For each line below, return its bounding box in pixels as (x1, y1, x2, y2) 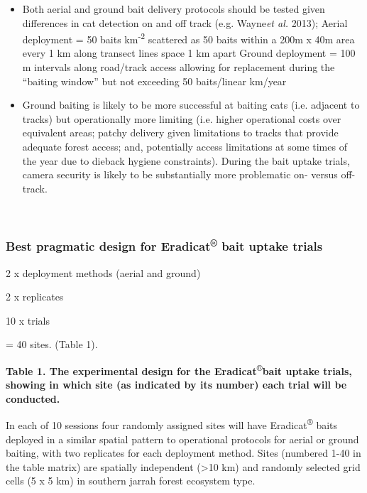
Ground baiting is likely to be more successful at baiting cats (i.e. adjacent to (22, 97, 360, 112)
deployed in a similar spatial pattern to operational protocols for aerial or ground (6, 431, 359, 446)
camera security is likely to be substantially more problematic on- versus (22, 167, 338, 182)
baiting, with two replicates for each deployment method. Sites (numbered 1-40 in (6, 445, 361, 460)
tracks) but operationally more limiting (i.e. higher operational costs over (22, 111, 341, 126)
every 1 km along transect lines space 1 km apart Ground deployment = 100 (22, 45, 356, 60)
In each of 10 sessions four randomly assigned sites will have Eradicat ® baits (6, 416, 338, 433)
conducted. (6, 391, 60, 406)
